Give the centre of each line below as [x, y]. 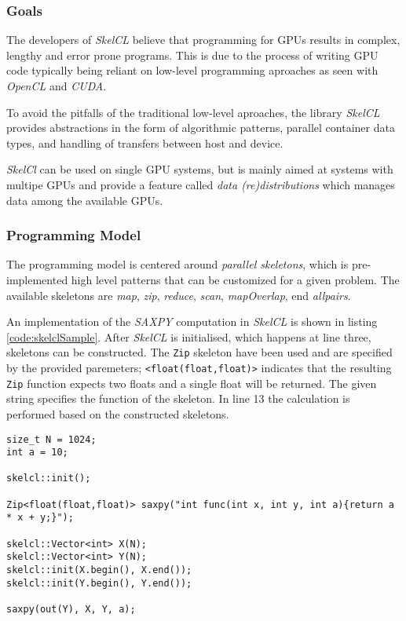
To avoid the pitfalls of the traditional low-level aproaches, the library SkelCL [193, 112]
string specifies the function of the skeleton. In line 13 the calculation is [178, 398]
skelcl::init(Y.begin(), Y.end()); [99, 583]
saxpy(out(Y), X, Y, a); [71, 610]
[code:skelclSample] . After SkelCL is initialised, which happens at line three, [189, 336]
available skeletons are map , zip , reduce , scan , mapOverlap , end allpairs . [179, 295]
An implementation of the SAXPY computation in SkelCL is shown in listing [192, 321]
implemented [37, 279]
